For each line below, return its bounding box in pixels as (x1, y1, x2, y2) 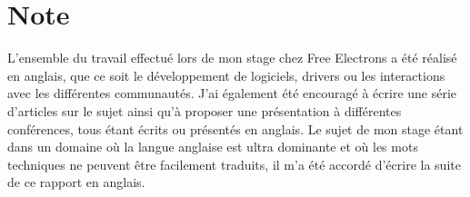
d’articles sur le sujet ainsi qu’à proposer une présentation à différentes (7, 101, 402, 120)
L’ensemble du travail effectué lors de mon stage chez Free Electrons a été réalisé (7, 48, 457, 67)
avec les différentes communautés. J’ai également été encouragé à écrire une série (7, 84, 457, 103)
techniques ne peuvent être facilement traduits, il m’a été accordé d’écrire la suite (7, 154, 461, 173)
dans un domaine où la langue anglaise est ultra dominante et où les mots (7, 137, 418, 156)
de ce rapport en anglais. (7, 172, 145, 192)
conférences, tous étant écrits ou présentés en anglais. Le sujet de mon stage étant (7, 119, 464, 138)
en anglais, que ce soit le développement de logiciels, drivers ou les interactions (7, 65, 445, 84)
